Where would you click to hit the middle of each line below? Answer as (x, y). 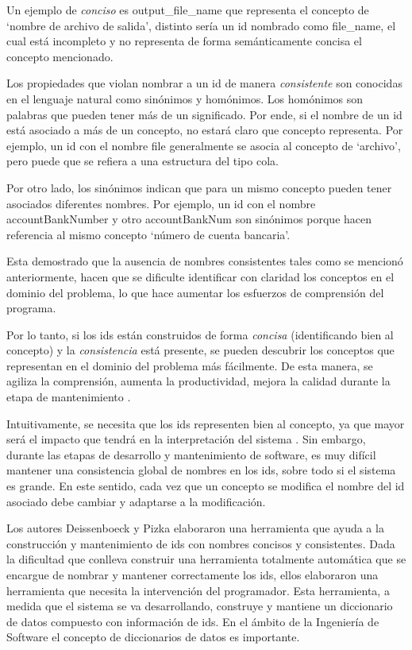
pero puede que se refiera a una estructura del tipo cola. (142, 161)
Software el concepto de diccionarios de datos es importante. (153, 637)
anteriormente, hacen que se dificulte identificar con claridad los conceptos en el (200, 276)
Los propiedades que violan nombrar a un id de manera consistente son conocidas (204, 83)
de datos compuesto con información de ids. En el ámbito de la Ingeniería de (193, 621)
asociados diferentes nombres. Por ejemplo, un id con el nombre (161, 203)
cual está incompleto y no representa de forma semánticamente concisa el (184, 41)
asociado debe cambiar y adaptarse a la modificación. (136, 501)
